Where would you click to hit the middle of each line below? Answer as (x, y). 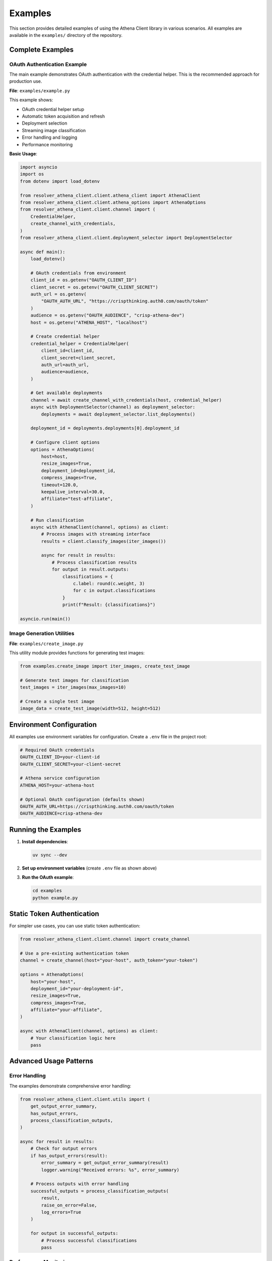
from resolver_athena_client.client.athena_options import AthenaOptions (113, 202)
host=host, (54, 456)
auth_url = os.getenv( (58, 294)
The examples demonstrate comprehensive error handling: (70, 1086)
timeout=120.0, (60, 485)
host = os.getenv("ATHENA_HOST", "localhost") (89, 322)
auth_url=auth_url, (65, 365)
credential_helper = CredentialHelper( (80, 343)
